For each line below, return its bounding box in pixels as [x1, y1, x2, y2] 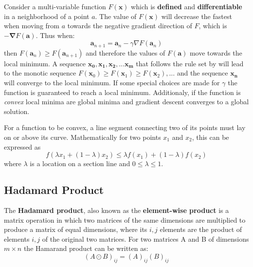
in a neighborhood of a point [4, 11, 90, 21]
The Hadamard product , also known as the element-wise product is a [4, 205, 229, 215]
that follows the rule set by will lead [136, 58, 244, 68]
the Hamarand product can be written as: [23, 243, 148, 253]
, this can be [192, 132, 229, 142]
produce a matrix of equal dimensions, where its [4, 224, 147, 234]
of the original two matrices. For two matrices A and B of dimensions [42, 233, 249, 244]
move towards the [189, 47, 242, 57]
